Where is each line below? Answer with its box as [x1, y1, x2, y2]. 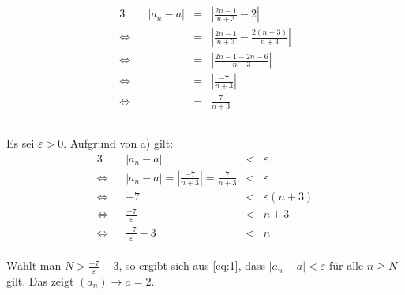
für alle [328, 257, 364, 274]
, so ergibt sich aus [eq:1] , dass [118, 257, 266, 274]
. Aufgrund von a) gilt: [63, 135, 174, 151]
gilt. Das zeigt [6, 272, 74, 289]
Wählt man [6, 257, 62, 274]
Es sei [6, 135, 35, 151]
